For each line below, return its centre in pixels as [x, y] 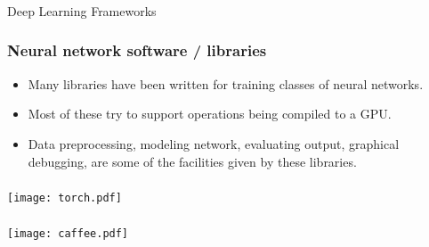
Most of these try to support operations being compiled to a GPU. [210, 114]
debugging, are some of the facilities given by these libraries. [192, 161]
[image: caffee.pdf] [68, 233]
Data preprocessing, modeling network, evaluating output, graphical [214, 143]
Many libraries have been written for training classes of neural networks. [226, 83]
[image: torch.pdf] [65, 198]
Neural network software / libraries [137, 50]
